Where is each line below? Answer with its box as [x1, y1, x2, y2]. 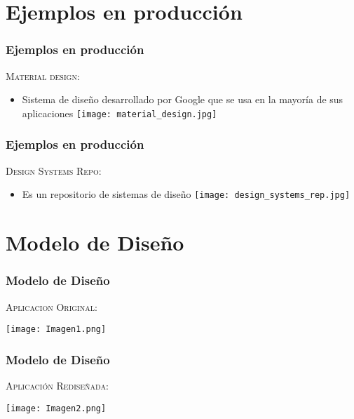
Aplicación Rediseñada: [6, 378, 109, 392]
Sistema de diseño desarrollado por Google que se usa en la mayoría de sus [22, 92, 343, 107]
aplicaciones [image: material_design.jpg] [22, 105, 217, 120]
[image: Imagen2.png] [6, 403, 107, 413]
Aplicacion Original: [6, 299, 97, 314]
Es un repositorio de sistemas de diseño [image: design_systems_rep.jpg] [22, 187, 350, 201]
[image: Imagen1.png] [6, 324, 107, 335]
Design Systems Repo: [6, 163, 102, 178]
